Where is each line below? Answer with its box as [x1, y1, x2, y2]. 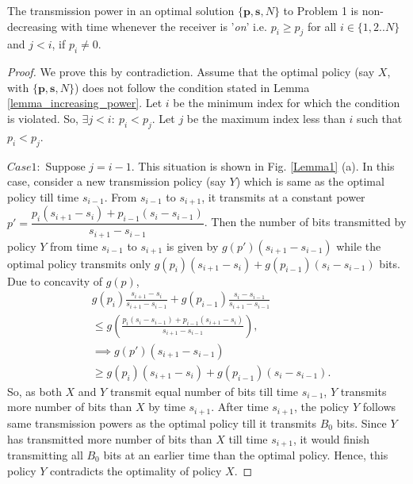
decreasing [7, 17, 58, 34]
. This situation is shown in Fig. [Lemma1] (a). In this [131, 157, 395, 174]
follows [362, 398, 396, 415]
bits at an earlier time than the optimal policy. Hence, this [103, 446, 388, 463]
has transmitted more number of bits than [7, 430, 212, 447]
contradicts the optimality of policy [50, 462, 222, 478]
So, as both [7, 382, 62, 399]
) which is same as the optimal [235, 173, 384, 190]
